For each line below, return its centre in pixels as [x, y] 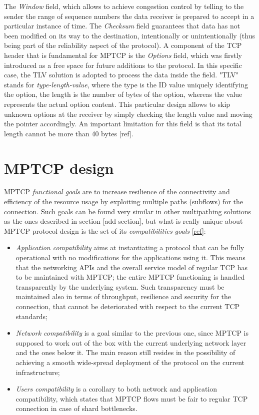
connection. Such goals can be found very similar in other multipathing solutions [127, 211]
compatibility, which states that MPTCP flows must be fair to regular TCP [132, 398]
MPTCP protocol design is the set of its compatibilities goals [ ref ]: [105, 230]
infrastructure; [38, 372]
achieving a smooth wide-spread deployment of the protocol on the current [130, 362]
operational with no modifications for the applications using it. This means [130, 257]
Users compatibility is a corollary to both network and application [116, 389]
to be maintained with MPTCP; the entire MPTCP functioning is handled [130, 277]
